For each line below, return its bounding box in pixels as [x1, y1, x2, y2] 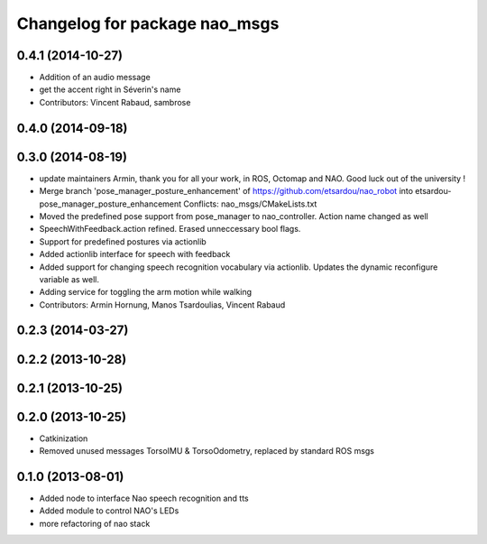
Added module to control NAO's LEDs [39, 505, 179, 516]
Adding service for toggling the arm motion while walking [39, 287, 253, 298]
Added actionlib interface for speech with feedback [39, 249, 231, 260]
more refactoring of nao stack [39, 518, 151, 529]
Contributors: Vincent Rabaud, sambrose [39, 97, 191, 107]
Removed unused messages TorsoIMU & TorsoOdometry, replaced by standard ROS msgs [39, 446, 374, 456]
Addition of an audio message [39, 72, 151, 83]
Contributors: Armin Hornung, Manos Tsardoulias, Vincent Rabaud [39, 299, 286, 310]
